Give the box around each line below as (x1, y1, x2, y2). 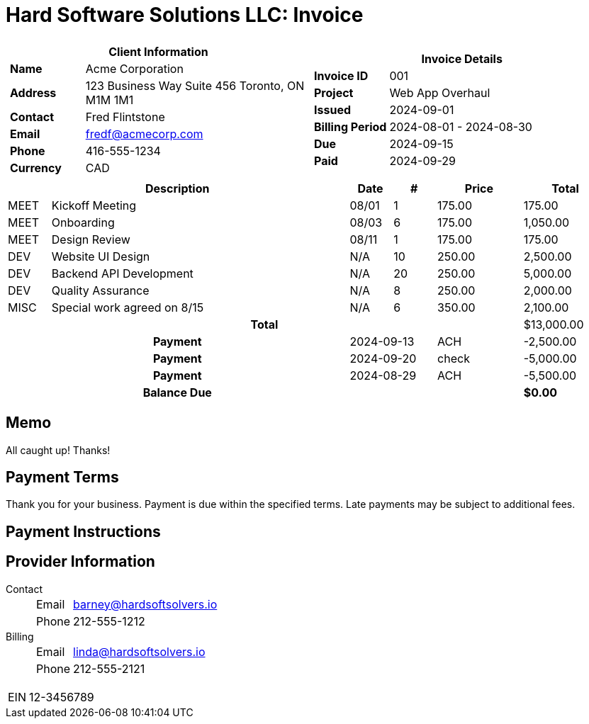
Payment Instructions (6, 522, 161, 541)
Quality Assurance (51, 283, 150, 298)
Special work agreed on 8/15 (51, 300, 204, 315)
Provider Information (6, 553, 155, 571)
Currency (10, 160, 62, 175)
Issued (314, 102, 351, 117)
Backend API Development (51, 266, 193, 281)
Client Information (108, 44, 208, 59)
